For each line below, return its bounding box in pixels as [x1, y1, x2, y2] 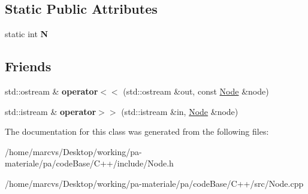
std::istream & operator [5, 105, 96, 117]
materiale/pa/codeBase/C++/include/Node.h [5, 157, 174, 169]
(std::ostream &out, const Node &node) [123, 85, 269, 97]
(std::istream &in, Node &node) [121, 105, 238, 117]
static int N [5, 28, 49, 40]
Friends [5, 57, 52, 75]
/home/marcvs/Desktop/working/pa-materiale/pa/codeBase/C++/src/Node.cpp [5, 177, 304, 189]
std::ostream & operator [5, 85, 98, 97]
